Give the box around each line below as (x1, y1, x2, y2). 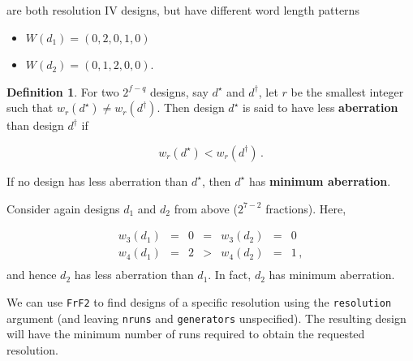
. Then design (157, 99, 225, 116)
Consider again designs (6, 200, 120, 217)
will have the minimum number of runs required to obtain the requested (6, 325, 365, 342)
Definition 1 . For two (6, 83, 119, 100)
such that (6, 99, 54, 116)
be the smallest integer (290, 83, 404, 100)
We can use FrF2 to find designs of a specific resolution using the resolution (6, 293, 392, 310)
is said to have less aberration (242, 99, 398, 116)
